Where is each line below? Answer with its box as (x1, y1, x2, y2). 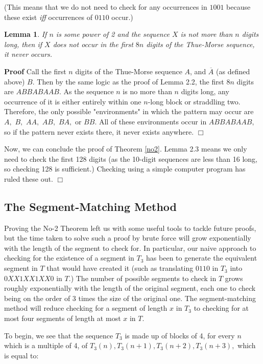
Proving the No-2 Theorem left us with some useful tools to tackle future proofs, (4, 222, 256, 233)
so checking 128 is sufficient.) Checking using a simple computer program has (4, 163, 246, 174)
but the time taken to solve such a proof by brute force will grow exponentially (4, 232, 251, 243)
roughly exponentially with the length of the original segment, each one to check (4, 283, 256, 293)
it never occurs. (4, 49, 53, 59)
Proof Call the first (4, 66, 66, 76)
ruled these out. (4, 173, 53, 184)
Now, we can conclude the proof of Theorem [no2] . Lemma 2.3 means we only (4, 143, 247, 154)
